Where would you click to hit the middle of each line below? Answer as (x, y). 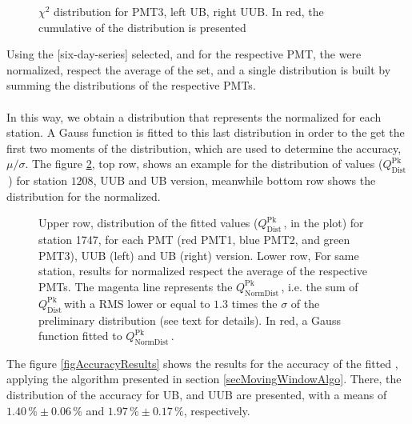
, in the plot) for (324, 223)
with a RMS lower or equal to (137, 303)
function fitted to (80, 336)
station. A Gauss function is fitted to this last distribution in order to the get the (206, 132)
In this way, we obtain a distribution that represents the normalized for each (194, 116)
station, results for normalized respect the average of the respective (203, 271)
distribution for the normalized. (84, 196)
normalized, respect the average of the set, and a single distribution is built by (199, 69)
